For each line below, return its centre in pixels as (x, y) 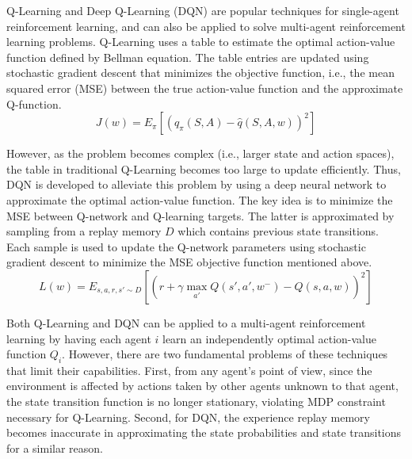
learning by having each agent (79, 338)
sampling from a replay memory (84, 231)
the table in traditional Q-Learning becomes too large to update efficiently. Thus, (204, 168)
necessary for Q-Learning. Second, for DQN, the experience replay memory (188, 417)
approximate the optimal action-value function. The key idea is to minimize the (200, 199)
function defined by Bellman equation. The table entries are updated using (188, 57)
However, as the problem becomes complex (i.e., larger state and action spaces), (200, 153)
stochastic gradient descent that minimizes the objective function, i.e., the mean (200, 73)
